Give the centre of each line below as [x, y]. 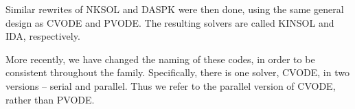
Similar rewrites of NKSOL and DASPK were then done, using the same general [175, 9]
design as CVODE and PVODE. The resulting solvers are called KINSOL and [170, 22]
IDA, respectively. [43, 36]
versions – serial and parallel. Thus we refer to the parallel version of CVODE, [171, 85]
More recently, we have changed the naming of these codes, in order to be [160, 59]
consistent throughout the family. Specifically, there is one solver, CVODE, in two [177, 72]
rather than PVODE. [50, 99]
